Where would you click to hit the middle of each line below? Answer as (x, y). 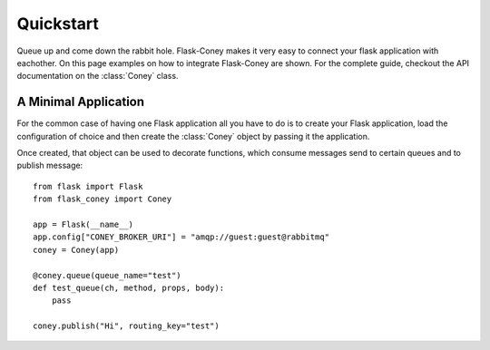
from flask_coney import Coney (103, 199)
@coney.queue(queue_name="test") (107, 275)
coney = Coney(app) (76, 250)
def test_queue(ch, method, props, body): (129, 287)
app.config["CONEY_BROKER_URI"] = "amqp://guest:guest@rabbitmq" (181, 237)
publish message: (50, 165)
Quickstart (58, 24)
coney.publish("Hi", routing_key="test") (126, 326)
